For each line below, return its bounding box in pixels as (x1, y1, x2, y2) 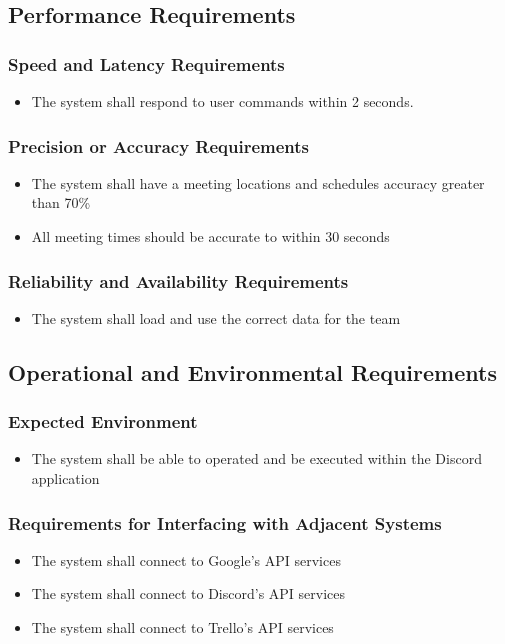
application (31, 468, 100, 488)
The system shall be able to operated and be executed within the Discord (31, 448, 482, 469)
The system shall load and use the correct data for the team (31, 307, 401, 328)
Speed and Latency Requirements (8, 51, 285, 76)
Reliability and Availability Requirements (8, 268, 349, 293)
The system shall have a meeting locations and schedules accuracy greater (31, 172, 485, 193)
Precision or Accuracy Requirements (8, 133, 310, 158)
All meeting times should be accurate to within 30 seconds (31, 226, 390, 246)
